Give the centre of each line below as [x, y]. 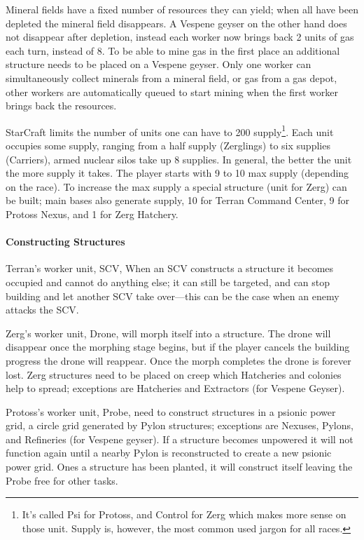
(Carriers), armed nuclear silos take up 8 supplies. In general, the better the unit [179, 159]
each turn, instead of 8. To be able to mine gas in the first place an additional [173, 50]
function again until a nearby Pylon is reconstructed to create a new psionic [169, 453]
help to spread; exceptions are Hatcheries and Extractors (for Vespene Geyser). [175, 388]
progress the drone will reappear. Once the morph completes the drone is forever [178, 360]
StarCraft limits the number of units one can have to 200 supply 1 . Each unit [170, 130]
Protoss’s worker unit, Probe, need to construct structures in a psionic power [171, 411]
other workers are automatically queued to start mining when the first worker [172, 92]
